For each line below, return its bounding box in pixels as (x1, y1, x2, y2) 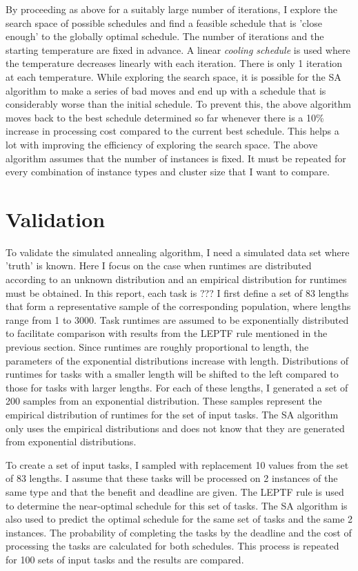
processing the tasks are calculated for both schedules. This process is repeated (6, 539, 339, 553)
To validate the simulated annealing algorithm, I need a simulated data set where (6, 244, 350, 259)
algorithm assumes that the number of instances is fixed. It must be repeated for (6, 151, 346, 165)
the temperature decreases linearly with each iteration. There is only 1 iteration (6, 56, 343, 70)
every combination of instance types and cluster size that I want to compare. (6, 164, 330, 179)
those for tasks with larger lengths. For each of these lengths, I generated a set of (6, 380, 348, 394)
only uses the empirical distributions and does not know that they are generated (6, 420, 345, 435)
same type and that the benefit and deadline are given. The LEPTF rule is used (6, 484, 344, 499)
